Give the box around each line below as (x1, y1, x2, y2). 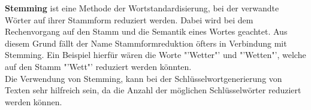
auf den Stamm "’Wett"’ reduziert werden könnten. (5, 60, 192, 72)
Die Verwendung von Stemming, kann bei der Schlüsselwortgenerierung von (5, 72, 282, 84)
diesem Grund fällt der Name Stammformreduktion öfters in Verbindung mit (5, 36, 287, 49)
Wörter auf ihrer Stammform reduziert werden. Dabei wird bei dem (5, 13, 253, 26)
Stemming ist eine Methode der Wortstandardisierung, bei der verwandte (5, 2, 279, 14)
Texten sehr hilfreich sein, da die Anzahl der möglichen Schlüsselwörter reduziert (5, 84, 301, 96)
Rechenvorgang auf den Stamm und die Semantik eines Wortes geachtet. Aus (5, 25, 288, 38)
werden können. (5, 95, 62, 108)
